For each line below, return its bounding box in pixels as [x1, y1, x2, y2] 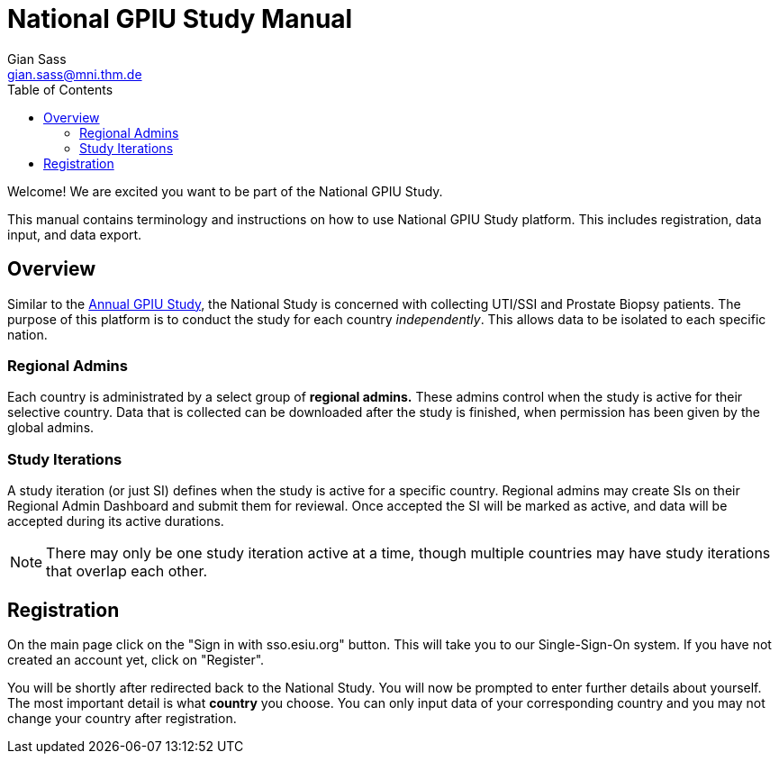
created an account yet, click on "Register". [7, 651, 265, 667]
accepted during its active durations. [7, 513, 224, 530]
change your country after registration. [7, 710, 237, 726]
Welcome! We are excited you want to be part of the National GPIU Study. [7, 183, 443, 199]
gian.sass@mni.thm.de [7, 66, 142, 82]
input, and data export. [7, 226, 142, 242]
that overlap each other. [46, 562, 208, 581]
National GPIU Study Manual [7, 4, 353, 34]
